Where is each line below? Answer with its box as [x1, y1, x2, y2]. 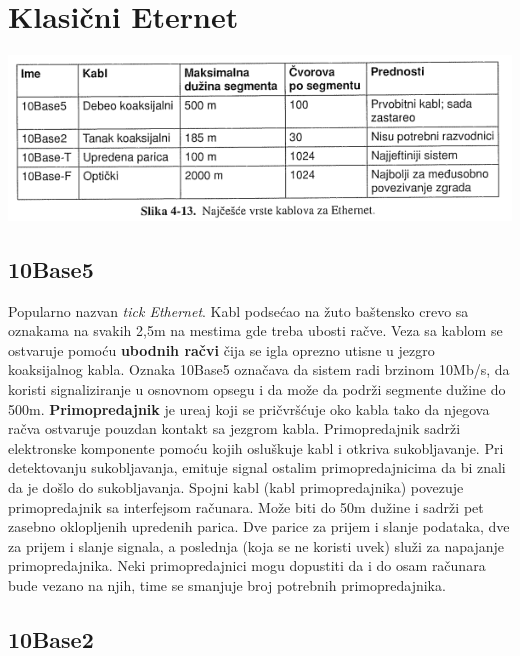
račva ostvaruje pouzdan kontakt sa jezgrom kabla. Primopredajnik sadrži [8, 418, 461, 439]
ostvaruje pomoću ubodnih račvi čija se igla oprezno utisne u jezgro [8, 339, 435, 360]
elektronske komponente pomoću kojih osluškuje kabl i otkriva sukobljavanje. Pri [8, 437, 504, 458]
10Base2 [8, 623, 94, 654]
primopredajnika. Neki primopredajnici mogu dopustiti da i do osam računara [8, 555, 486, 576]
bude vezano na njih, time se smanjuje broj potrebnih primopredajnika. [8, 574, 446, 595]
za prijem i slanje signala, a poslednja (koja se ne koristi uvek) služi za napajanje [8, 535, 504, 556]
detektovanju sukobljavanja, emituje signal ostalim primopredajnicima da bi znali [8, 457, 506, 478]
